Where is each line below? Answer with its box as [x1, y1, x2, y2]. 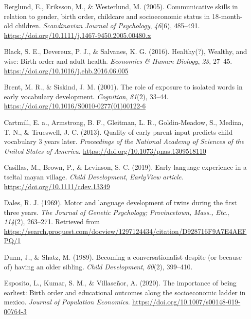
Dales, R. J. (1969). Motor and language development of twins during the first [4, 197, 237, 208]
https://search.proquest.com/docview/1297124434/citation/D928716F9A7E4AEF [4, 226, 247, 236]
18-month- [212, 11, 243, 21]
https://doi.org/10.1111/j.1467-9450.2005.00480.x [4, 30, 151, 40]
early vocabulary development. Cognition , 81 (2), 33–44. [4, 91, 169, 101]
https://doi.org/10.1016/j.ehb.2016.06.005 [4, 65, 128, 75]
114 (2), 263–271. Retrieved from [4, 216, 100, 227]
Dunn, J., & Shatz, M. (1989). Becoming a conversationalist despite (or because [4, 252, 242, 262]
